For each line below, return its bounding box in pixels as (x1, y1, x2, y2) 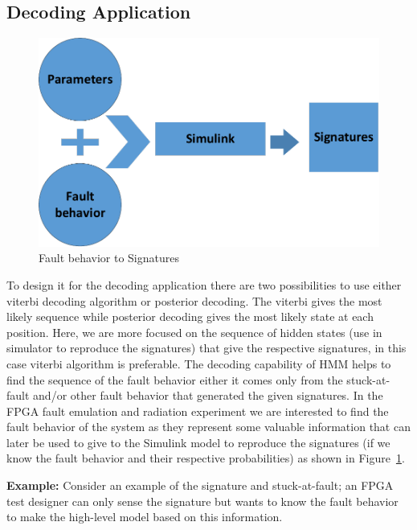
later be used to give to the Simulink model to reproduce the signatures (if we (6, 433, 390, 450)
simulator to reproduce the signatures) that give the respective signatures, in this (6, 339, 407, 356)
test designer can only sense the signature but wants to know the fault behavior (6, 492, 399, 509)
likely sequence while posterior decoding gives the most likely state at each (6, 308, 374, 325)
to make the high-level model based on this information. (6, 508, 283, 525)
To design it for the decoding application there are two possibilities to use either (6, 276, 402, 293)
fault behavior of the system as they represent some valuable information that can (6, 418, 411, 435)
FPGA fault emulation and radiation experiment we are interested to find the (6, 402, 389, 419)
